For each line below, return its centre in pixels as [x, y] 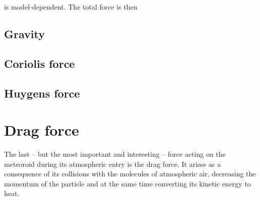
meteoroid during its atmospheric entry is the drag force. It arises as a [113, 164]
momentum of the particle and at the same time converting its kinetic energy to [127, 183]
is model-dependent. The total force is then [71, 7]
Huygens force [42, 93]
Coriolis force [40, 63]
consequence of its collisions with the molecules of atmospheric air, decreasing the [130, 174]
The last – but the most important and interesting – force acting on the [115, 154]
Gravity [24, 33]
